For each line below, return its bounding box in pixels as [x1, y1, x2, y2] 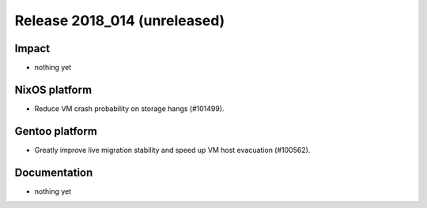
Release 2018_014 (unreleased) [14, 12, 225, 29]
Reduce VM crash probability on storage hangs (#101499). [34, 103, 225, 113]
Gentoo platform [14, 124, 98, 138]
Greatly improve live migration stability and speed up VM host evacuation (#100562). [34, 145, 311, 154]
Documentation [14, 165, 93, 179]
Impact [14, 42, 51, 55]
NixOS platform [14, 83, 93, 96]
